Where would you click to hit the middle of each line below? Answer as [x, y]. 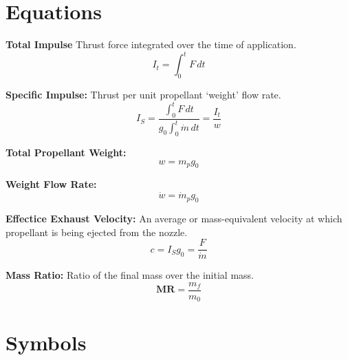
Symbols [46, 342]
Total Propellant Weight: [66, 152]
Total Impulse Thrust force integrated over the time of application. [151, 44]
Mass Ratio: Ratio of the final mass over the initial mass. [130, 275]
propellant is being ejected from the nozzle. [97, 232]
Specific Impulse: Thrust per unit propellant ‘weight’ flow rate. [143, 95]
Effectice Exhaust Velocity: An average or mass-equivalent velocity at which [174, 219]
